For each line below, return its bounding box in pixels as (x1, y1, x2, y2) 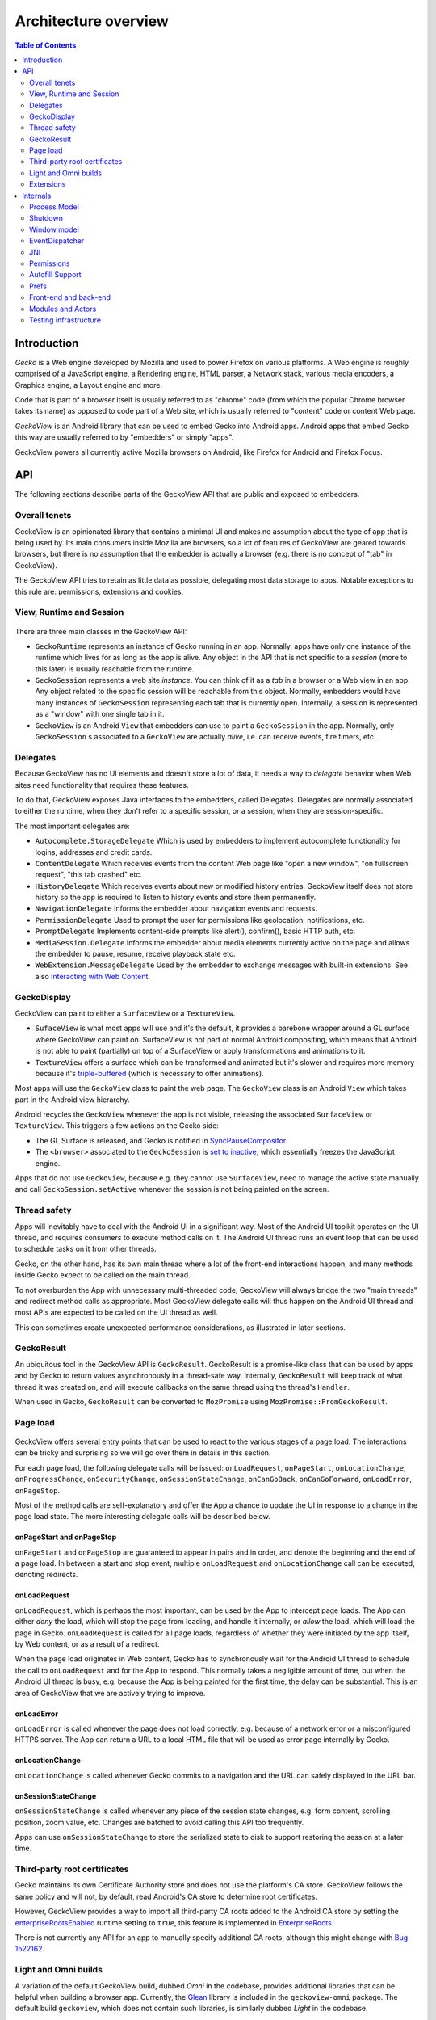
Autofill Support (29, 270, 82, 280)
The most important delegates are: (15, 821, 131, 831)
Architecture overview (15, 12, 169, 30)
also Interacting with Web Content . (35, 971, 151, 981)
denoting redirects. (15, 1570, 78, 1580)
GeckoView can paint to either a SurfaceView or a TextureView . (15, 1008, 236, 1018)
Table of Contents (15, 40, 77, 50)
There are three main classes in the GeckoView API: (15, 626, 187, 636)
